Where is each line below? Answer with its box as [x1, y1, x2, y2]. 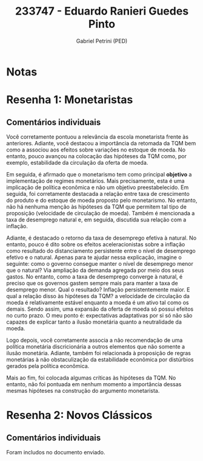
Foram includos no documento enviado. [6, 448, 105, 456]
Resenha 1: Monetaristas [6, 93, 133, 107]
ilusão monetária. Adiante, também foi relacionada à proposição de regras [6, 349, 191, 356]
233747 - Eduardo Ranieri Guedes [15, 4, 189, 18]
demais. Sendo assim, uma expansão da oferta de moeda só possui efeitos [6, 305, 194, 313]
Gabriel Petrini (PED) [76, 37, 128, 44]
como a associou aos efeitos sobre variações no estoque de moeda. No [6, 146, 186, 153]
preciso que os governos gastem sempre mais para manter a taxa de [6, 279, 178, 286]
